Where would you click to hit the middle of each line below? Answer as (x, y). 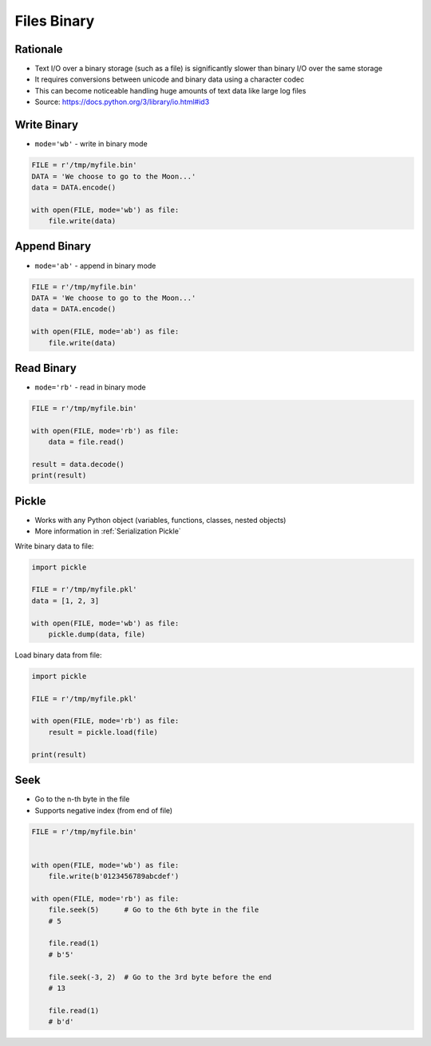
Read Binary (46, 368)
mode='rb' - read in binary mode (91, 387)
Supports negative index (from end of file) (104, 810)
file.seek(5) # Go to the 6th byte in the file (154, 910)
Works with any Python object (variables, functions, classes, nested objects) (160, 520)
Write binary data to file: (54, 546)
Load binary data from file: (59, 655)
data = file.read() (87, 442)
